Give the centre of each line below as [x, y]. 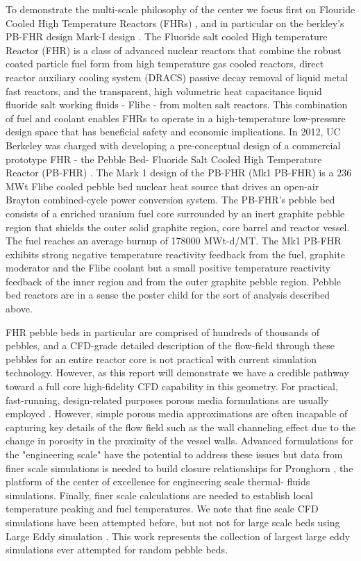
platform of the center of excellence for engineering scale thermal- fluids [158, 482]
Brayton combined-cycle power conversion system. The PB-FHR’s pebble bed [170, 200]
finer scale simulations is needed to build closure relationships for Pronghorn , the [179, 468]
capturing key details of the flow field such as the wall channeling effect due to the [180, 427]
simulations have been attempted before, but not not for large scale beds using [173, 522]
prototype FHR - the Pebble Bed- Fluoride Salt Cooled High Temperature [164, 159]
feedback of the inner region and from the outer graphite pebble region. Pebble [174, 281]
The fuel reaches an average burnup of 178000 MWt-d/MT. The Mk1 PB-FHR [174, 241]
